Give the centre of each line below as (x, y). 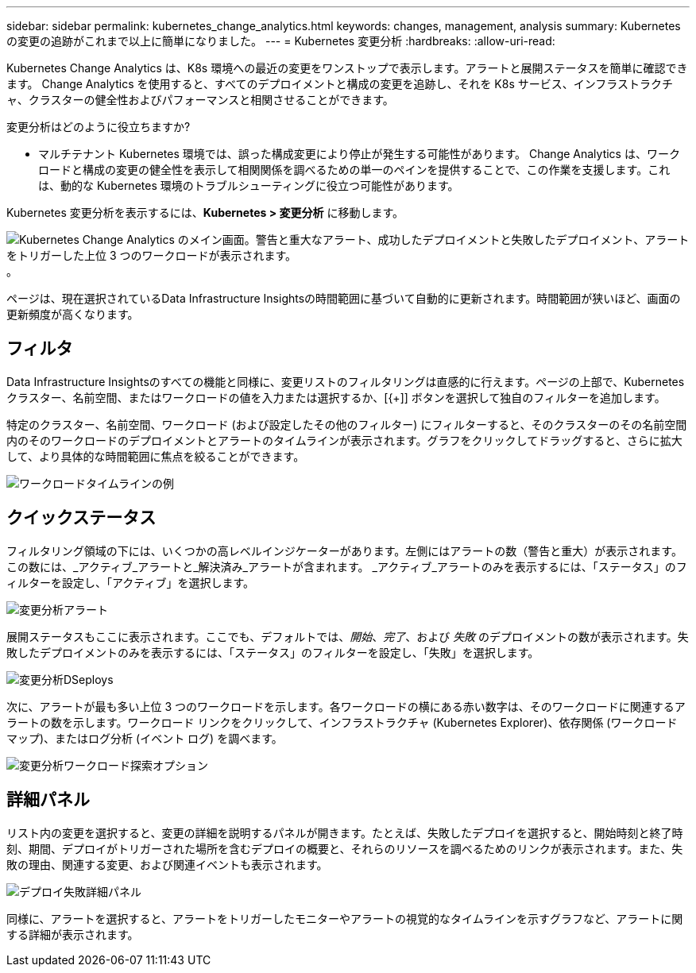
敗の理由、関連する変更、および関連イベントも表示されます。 (167, 864)
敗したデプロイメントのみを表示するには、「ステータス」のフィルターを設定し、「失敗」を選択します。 (273, 652)
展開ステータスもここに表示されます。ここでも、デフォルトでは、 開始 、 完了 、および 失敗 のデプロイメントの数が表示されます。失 (348, 636)
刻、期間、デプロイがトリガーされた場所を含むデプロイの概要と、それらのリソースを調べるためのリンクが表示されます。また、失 (345, 848)
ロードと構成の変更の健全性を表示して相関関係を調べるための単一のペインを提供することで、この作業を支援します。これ (354, 170)
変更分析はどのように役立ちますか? (99, 127)
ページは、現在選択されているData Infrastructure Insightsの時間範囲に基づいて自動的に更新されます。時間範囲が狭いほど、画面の (344, 298)
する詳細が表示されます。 (73, 934)
